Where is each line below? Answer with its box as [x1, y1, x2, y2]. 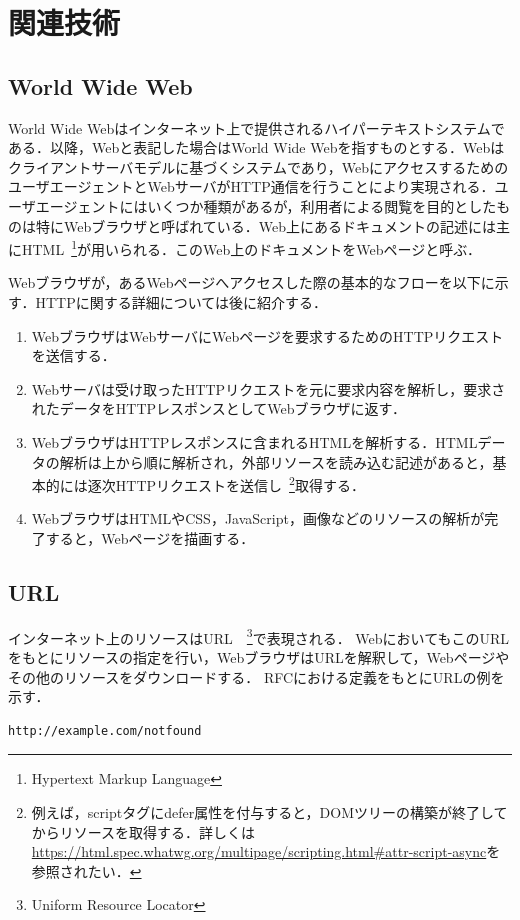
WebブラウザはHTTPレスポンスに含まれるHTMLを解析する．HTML [31, 431, 478, 452]
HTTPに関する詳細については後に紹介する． [35, 291, 327, 312]
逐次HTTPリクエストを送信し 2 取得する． [87, 472, 365, 495]
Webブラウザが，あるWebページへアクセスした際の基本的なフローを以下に [8, 272, 495, 293]
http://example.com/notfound [8, 723, 202, 738]
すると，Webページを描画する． [45, 527, 255, 548]
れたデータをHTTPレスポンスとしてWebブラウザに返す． [31, 398, 407, 419]
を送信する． [31, 345, 116, 366]
